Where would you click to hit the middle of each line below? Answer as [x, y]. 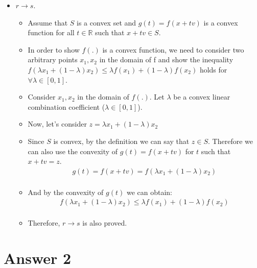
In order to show [54, 49]
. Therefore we [230, 141]
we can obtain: [149, 192]
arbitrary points [53, 59]
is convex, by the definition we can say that [121, 141]
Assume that [48, 22]
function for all [51, 32]
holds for [213, 69]
